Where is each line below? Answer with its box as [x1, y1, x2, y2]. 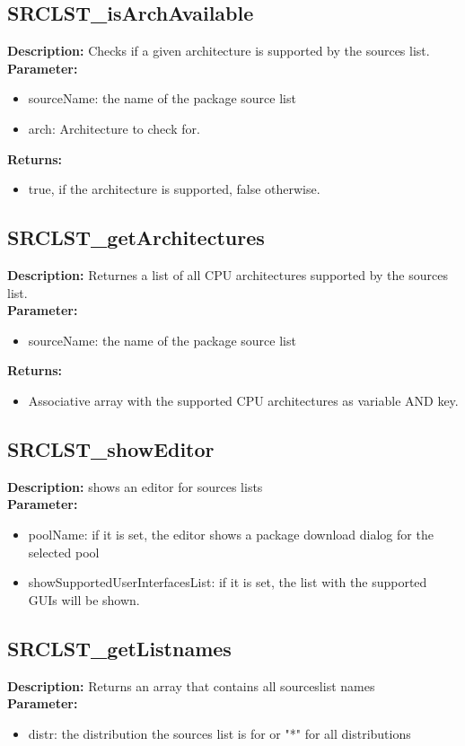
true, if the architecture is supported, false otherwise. [28, 180, 320, 198]
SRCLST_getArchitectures [7, 224, 265, 251]
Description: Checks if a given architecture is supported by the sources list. [7, 41, 430, 60]
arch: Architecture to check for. [28, 118, 200, 137]
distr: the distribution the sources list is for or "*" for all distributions [28, 724, 411, 742]
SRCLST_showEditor [7, 434, 215, 462]
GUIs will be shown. [28, 590, 140, 609]
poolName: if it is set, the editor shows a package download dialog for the [28, 524, 434, 543]
